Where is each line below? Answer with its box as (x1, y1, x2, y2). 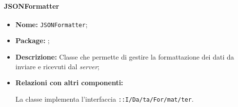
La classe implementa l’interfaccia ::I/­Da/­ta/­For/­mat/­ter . (15, 93, 194, 104)
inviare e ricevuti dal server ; (15, 61, 99, 71)
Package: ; (15, 35, 50, 46)
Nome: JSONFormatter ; (15, 19, 88, 29)
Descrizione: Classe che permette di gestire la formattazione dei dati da (15, 52, 234, 62)
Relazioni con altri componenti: (15, 77, 123, 88)
